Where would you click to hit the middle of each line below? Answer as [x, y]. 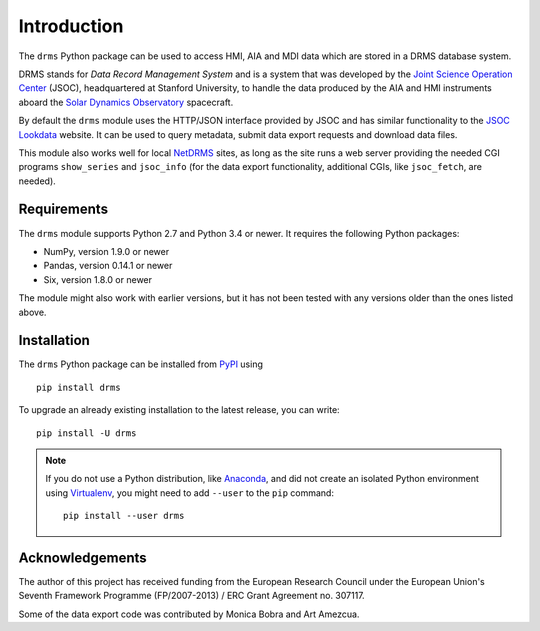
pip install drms [78, 387]
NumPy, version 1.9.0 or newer [106, 251]
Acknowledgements [82, 557]
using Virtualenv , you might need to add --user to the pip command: [190, 492]
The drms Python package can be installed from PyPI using [141, 364]
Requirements [63, 209]
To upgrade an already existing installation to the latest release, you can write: [179, 410]
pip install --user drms [124, 516]
